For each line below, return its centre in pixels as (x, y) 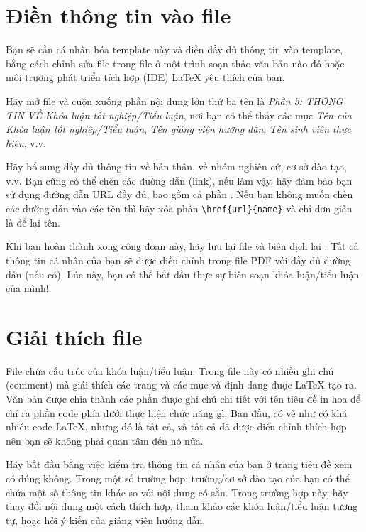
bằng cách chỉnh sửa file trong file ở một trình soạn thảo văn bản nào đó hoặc (175, 63)
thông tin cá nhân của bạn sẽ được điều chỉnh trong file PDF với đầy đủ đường (178, 260)
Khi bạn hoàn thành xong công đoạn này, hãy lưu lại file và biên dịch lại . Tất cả (182, 246)
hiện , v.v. (26, 142)
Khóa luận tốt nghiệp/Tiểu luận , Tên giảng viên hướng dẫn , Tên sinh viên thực (178, 129)
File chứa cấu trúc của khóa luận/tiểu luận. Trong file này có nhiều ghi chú (170, 370)
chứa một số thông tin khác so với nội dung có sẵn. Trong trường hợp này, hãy (177, 492)
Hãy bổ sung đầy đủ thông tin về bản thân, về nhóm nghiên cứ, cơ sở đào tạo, (176, 167)
